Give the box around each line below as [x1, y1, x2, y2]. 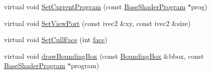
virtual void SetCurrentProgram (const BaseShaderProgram [4, 1, 186, 11]
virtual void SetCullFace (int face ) [4, 34, 108, 45]
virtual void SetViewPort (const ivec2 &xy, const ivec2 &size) [4, 18, 191, 28]
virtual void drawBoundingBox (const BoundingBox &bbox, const [4, 50, 204, 61]
